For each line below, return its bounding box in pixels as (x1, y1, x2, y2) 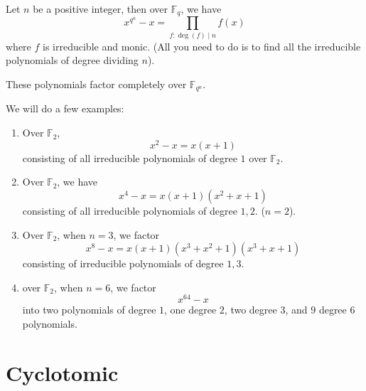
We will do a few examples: (6, 101, 124, 116)
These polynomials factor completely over (6, 77, 187, 92)
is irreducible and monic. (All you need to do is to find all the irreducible (43, 38, 361, 53)
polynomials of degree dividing (6, 53, 139, 68)
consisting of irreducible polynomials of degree (22, 256, 224, 271)
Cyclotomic (6, 358, 119, 387)
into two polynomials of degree (22, 302, 156, 317)
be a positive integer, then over (33, 1, 168, 16)
